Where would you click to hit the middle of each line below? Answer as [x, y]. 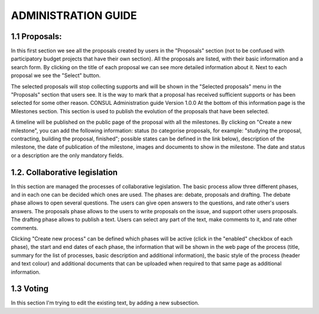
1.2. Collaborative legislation [64, 172]
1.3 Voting [30, 289]
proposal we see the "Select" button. [56, 76]
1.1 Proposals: [36, 36]
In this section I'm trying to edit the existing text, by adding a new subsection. [105, 303]
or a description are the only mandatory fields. [67, 155]
